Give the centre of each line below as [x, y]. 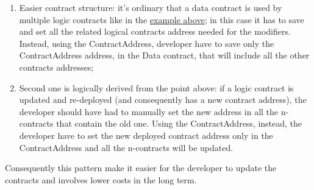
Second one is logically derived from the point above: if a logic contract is [156, 87]
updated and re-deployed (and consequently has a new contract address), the [163, 100]
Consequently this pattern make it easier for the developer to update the [141, 168]
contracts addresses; [56, 67]
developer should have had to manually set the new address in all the [149, 111]
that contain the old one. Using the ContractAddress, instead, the [179, 123]
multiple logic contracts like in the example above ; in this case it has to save [162, 19]
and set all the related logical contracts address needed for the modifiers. [155, 31]
